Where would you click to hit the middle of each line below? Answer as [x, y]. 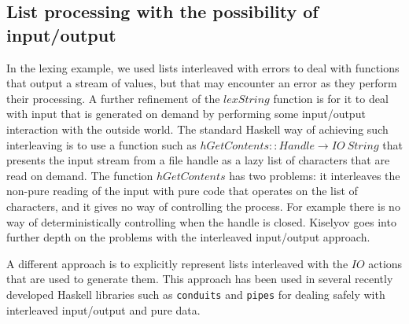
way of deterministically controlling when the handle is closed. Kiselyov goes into [201, 221]
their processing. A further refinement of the [113, 98]
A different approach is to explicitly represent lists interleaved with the [177, 263]
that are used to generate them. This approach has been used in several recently [200, 279]
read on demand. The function [80, 175]
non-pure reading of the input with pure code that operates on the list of [182, 191]
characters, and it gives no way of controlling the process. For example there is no [203, 206]
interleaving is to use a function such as [101, 144]
